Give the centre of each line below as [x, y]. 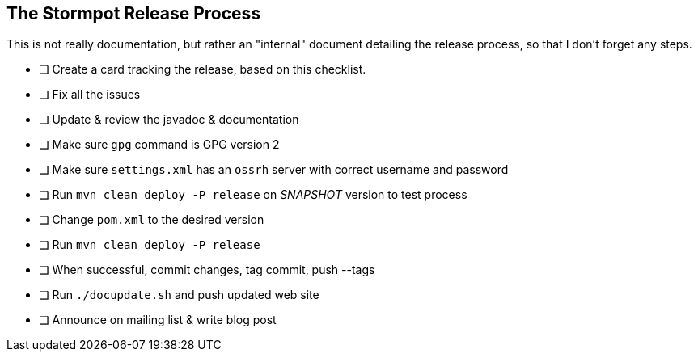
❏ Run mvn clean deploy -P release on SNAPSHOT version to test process [253, 195]
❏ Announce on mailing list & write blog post [158, 320]
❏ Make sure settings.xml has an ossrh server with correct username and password [274, 170]
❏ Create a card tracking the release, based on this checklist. [203, 69]
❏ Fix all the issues [90, 95]
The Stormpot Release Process [134, 13]
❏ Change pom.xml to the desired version [152, 220]
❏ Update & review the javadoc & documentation [169, 120]
